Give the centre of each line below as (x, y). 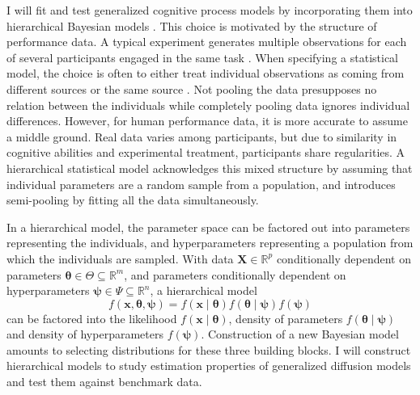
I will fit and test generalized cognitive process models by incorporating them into (210, 10)
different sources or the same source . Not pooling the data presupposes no (192, 88)
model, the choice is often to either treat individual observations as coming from (206, 73)
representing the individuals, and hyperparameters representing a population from (210, 243)
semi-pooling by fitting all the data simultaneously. (133, 200)
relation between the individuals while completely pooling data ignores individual (208, 105)
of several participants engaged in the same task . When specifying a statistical (202, 57)
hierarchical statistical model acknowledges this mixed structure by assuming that (210, 168)
